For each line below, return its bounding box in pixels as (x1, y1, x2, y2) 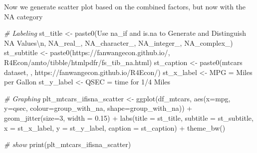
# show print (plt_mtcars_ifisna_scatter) (4, 139, 131, 150)
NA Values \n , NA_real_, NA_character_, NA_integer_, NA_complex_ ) (4, 37, 233, 48)
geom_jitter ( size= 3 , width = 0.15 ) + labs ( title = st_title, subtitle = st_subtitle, (4, 112, 254, 123)
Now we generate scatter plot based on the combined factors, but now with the (4, 1, 246, 11)
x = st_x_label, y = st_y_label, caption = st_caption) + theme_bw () (4, 122, 226, 133)
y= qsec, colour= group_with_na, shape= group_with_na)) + (4, 103, 193, 113)
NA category (4, 11, 43, 21)
